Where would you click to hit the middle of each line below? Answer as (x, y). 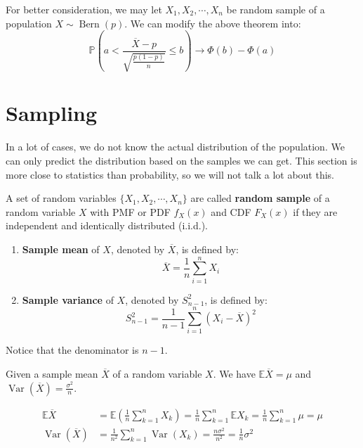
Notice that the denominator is (72, 350)
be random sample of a (276, 9)
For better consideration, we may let (84, 9)
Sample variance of (68, 299)
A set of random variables (61, 198)
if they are (315, 211)
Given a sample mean (52, 373)
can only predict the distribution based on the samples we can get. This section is (181, 160)
